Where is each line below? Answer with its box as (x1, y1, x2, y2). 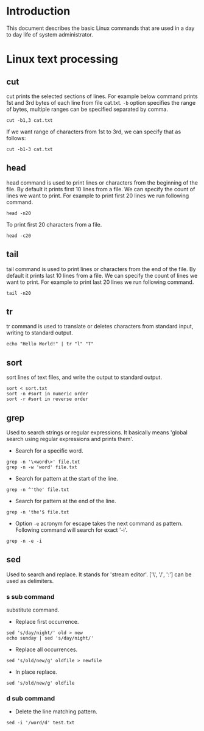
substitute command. (6, 606, 60, 613)
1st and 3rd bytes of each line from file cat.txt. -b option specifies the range (6, 99, 196, 106)
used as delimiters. (6, 577, 54, 584)
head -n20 (6, 210, 32, 216)
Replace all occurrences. (15, 646, 78, 653)
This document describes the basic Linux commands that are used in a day (6, 24, 195, 32)
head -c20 (6, 233, 32, 239)
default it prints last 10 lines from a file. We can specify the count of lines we (6, 272, 198, 279)
